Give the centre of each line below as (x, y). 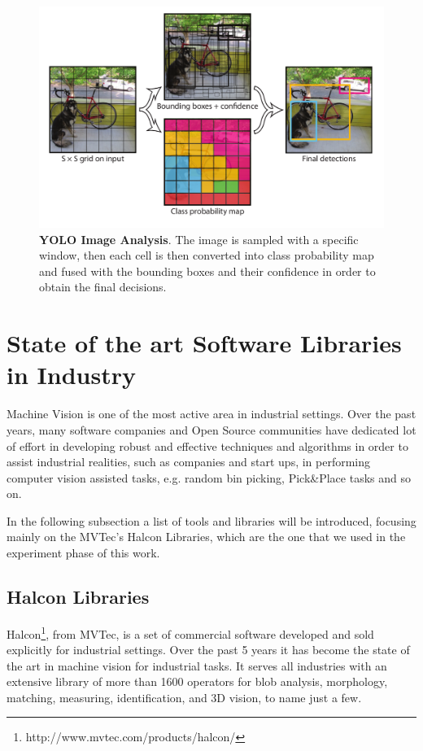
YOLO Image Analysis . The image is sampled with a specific (199, 239)
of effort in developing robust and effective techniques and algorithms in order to (207, 445)
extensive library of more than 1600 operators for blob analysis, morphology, (197, 681)
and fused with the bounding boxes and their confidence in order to (207, 271)
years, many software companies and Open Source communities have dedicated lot (211, 429)
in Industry (71, 375)
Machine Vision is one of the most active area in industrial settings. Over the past (211, 414)
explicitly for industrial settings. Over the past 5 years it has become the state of (208, 650)
